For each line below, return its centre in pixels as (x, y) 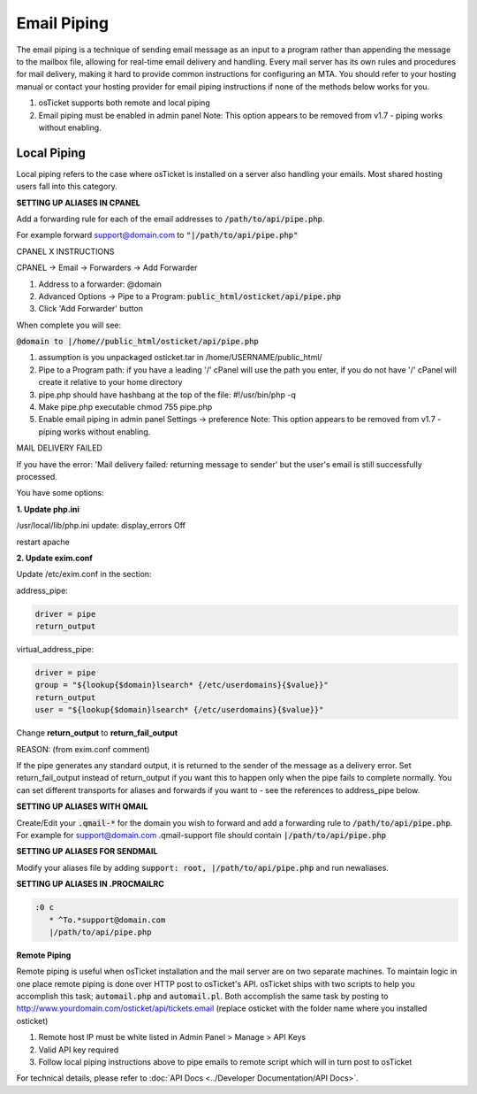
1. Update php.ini (48, 509)
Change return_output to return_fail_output (97, 733)
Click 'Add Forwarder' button (91, 309)
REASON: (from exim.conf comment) (83, 749)
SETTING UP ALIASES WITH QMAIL (82, 806)
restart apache (43, 542)
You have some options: (60, 493)
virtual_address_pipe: (55, 650)
